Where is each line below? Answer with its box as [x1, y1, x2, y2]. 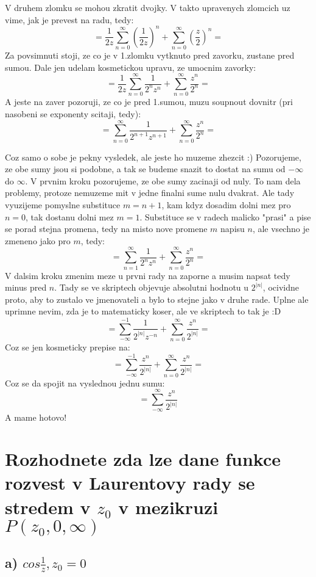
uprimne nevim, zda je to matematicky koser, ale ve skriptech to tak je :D [5, 305, 281, 318]
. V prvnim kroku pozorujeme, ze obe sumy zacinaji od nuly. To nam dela [25, 174, 301, 187]
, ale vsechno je [252, 222, 309, 235]
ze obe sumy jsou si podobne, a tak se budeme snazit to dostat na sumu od [5, 162, 286, 175]
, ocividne [262, 281, 299, 294]
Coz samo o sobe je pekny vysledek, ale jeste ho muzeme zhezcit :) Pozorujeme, [5, 150, 301, 163]
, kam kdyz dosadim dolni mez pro [161, 198, 291, 211]
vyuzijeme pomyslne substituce [5, 198, 121, 211]
